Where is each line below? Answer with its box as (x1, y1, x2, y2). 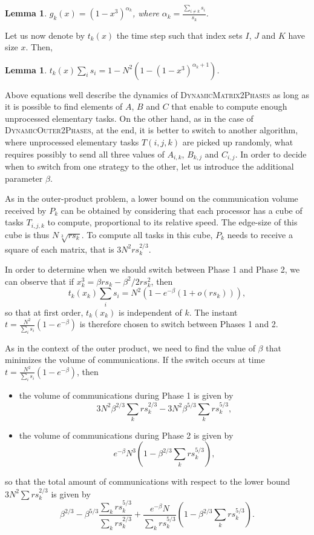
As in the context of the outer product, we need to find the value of (5, 341, 255, 354)
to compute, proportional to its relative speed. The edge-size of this (47, 216, 298, 228)
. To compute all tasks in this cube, (81, 228, 213, 241)
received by (5, 204, 47, 216)
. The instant (189, 305, 238, 318)
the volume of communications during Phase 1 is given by (19, 389, 234, 402)
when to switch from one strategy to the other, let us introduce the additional (5, 160, 294, 173)
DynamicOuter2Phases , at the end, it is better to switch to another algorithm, (5, 124, 298, 136)
